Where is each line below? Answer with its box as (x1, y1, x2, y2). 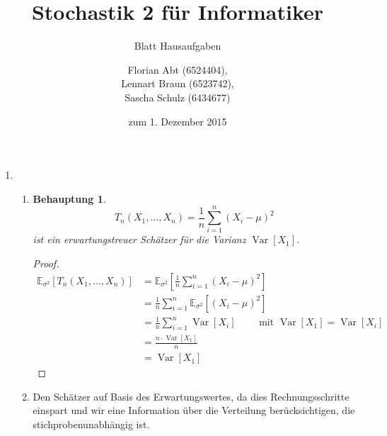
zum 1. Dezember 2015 (128, 113, 227, 128)
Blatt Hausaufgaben (134, 38, 221, 53)
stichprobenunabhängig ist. (33, 416, 150, 431)
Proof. (33, 256, 59, 270)
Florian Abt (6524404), (127, 62, 228, 77)
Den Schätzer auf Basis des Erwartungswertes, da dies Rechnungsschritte (33, 389, 350, 403)
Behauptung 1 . (33, 191, 106, 206)
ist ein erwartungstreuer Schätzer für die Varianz (33, 232, 246, 247)
